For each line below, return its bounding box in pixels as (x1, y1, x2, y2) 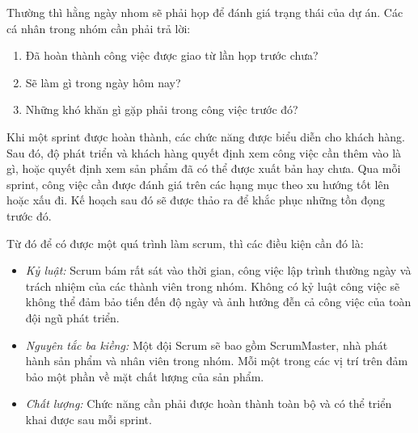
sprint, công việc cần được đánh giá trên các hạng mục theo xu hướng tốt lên (6, 175, 390, 192)
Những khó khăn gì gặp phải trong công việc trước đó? (25, 101, 298, 118)
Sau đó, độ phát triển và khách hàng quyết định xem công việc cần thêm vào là (6, 144, 402, 161)
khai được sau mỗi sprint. (25, 410, 152, 427)
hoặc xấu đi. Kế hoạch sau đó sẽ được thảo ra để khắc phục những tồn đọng (6, 191, 386, 208)
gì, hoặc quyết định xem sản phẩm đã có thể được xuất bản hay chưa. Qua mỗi (6, 160, 401, 177)
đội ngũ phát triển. (25, 309, 120, 326)
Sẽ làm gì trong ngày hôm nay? (25, 74, 181, 90)
